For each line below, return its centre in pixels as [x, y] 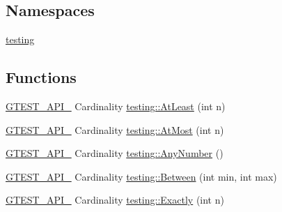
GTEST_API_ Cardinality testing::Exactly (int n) [115, 200]
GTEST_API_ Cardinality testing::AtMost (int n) [115, 129]
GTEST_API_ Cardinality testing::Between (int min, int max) [141, 176]
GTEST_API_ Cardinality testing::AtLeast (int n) [116, 106]
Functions [41, 77]
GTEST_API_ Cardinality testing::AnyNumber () [115, 153]
